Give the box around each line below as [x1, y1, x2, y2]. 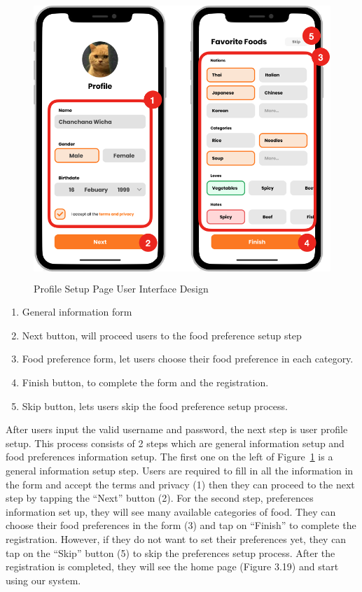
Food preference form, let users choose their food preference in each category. [22, 351, 354, 366]
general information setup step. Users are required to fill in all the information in [6, 463, 354, 477]
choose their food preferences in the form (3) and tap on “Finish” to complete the [6, 518, 356, 533]
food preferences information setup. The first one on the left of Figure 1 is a [6, 449, 333, 464]
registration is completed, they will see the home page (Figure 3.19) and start [6, 559, 339, 574]
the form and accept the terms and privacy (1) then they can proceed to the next [6, 477, 355, 491]
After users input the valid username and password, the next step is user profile [6, 422, 348, 437]
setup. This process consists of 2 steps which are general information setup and [6, 435, 344, 450]
